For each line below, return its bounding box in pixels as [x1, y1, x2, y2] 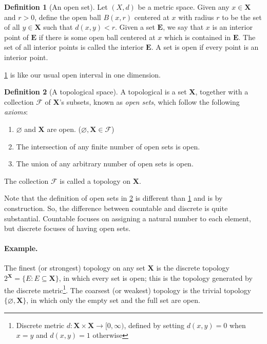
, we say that [163, 22, 204, 32]
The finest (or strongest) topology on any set [4, 262, 145, 273]
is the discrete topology [156, 262, 230, 273]
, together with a [195, 86, 249, 97]
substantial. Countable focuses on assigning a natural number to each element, [4, 213, 251, 223]
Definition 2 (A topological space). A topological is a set [4, 86, 187, 97]
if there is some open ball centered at [39, 31, 156, 42]
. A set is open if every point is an [151, 42, 259, 52]
